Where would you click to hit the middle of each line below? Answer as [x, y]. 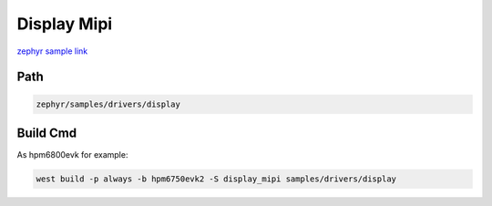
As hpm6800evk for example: [72, 155]
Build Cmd [47, 133]
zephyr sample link [52, 51]
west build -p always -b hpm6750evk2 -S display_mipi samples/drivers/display [216, 179]
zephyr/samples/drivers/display [108, 104]
